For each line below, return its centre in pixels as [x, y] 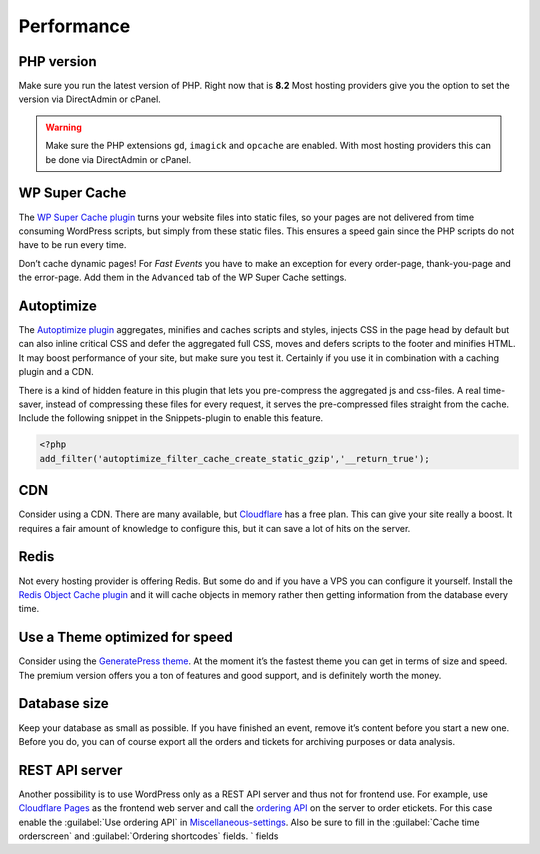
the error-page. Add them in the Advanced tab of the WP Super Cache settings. [182, 277]
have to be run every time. [72, 245]
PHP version [57, 61]
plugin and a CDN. [56, 372]
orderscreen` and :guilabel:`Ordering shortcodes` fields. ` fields [148, 836]
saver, [31, 404]
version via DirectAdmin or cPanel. [90, 99]
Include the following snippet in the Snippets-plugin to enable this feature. [171, 418]
